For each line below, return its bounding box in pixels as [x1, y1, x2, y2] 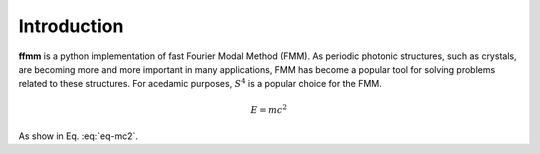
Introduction [18, 15, 124, 37]
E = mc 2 [250, 102, 288, 115]
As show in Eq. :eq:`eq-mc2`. [18, 130, 139, 142]
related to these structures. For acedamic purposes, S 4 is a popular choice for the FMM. [18, 76, 382, 90]
